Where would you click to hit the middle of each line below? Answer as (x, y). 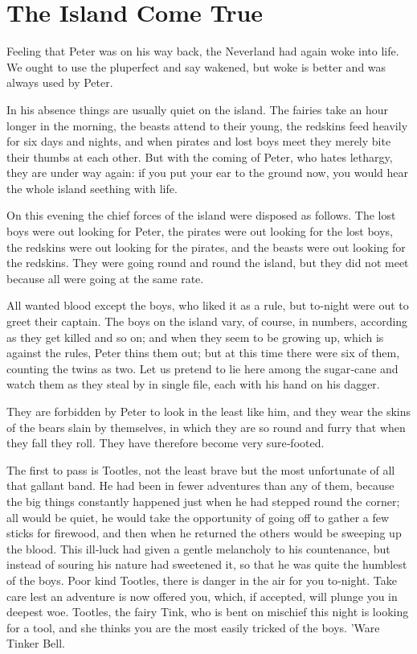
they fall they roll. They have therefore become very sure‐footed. (166, 443)
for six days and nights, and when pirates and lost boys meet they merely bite (199, 141)
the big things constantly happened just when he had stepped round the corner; (203, 501)
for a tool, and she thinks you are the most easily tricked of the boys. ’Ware (193, 627)
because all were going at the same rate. (105, 278)
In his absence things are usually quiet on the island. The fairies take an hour (198, 109)
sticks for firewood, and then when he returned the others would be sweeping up (204, 533)
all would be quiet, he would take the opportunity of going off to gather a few (198, 517)
